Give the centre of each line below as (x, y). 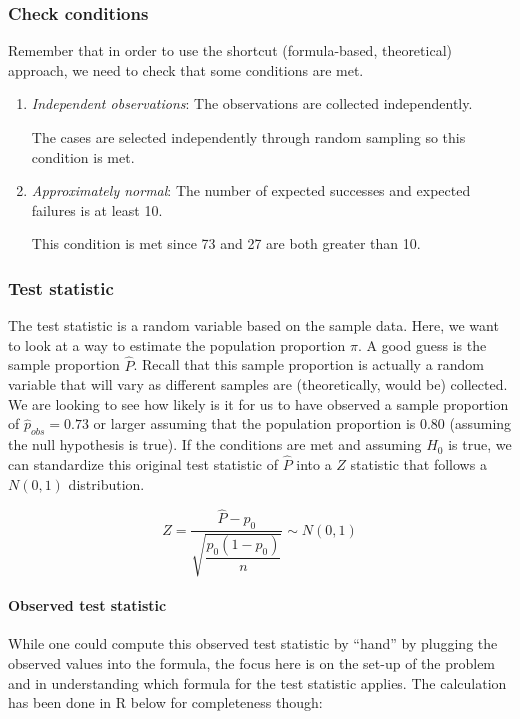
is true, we (480, 444)
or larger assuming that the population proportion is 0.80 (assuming (302, 423)
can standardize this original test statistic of (143, 463)
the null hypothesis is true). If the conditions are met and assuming (215, 444)
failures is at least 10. (97, 209)
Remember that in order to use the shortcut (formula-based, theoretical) (230, 50)
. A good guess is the (422, 344)
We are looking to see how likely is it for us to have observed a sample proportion (258, 403)
